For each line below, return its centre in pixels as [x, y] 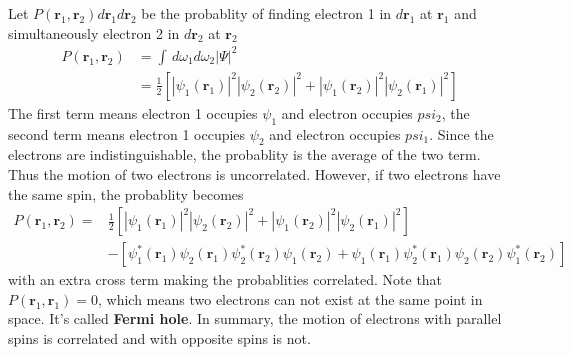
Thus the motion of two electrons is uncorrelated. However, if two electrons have [254, 173]
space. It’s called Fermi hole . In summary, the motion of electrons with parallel [255, 318]
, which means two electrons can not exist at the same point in [290, 298]
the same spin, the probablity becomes [126, 193]
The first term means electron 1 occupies [133, 112]
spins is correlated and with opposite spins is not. [159, 337]
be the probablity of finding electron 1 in [266, 13]
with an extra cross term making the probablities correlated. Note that [225, 279]
